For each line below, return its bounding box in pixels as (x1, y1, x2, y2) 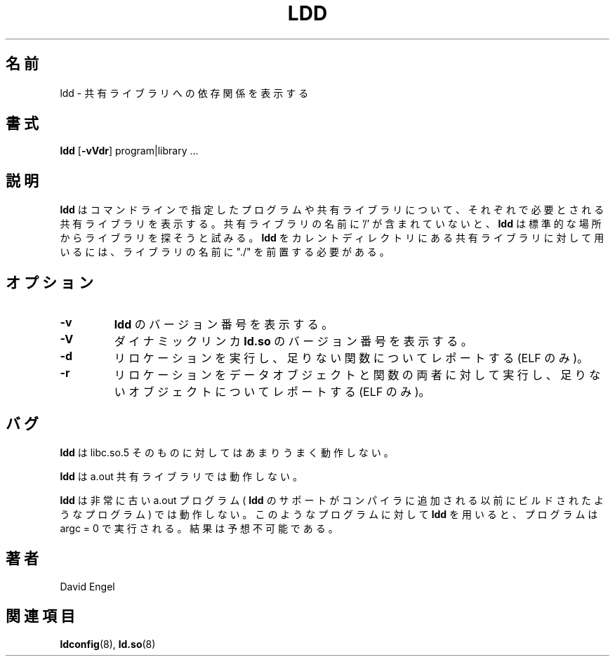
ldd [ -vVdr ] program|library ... (60, 145, 199, 157)
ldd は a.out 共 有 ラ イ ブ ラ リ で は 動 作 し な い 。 (60, 470, 303, 482)
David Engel (60, 580, 115, 593)
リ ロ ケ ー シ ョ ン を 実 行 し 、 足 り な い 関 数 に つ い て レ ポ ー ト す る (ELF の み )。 (114, 351, 589, 366)
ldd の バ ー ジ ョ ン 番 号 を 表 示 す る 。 (114, 317, 333, 332)
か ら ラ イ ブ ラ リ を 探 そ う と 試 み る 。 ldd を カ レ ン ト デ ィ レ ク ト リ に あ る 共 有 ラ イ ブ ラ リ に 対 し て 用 (60, 232, 604, 244)
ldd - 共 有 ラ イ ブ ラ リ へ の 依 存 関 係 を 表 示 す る (60, 86, 309, 99)
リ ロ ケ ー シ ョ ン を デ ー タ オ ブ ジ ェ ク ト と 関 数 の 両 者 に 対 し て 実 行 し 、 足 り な (114, 368, 601, 383)
